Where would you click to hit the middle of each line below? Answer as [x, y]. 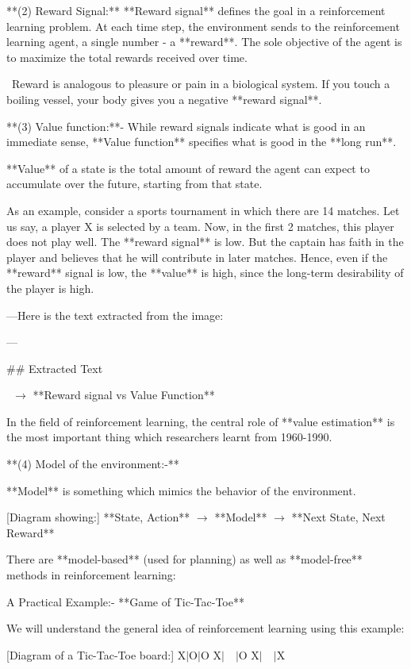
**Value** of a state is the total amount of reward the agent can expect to [188, 168]
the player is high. [50, 288]
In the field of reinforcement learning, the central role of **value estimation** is [201, 421]
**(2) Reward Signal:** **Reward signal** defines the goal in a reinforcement [196, 10]
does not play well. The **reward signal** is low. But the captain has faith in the [205, 242]
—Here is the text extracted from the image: [115, 315]
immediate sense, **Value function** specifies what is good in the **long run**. [202, 142]
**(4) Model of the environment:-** [93, 464]
